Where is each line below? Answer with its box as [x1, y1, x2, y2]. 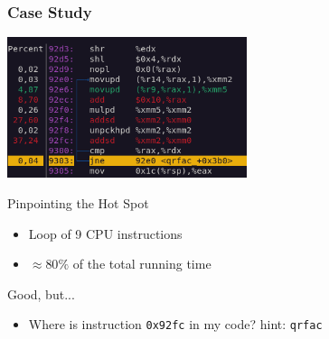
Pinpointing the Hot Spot [7, 193, 149, 212]
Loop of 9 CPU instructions [28, 224, 183, 243]
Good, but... [7, 284, 75, 303]
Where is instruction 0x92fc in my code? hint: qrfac [28, 315, 323, 334]
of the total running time [72, 254, 211, 273]
